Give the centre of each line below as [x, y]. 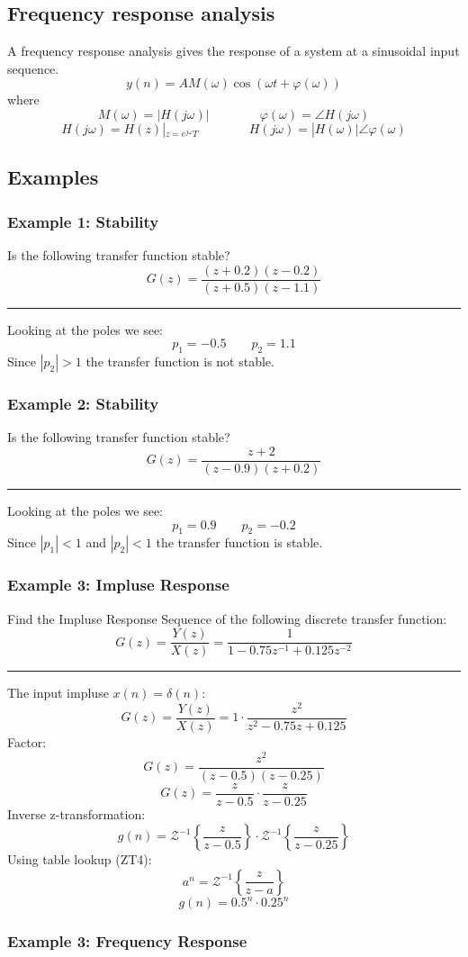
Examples [53, 177]
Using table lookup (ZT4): [80, 859]
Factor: [27, 741]
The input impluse [58, 693]
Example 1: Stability [83, 221]
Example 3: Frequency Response [127, 941]
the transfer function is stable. [239, 542]
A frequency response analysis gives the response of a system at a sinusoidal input [234, 51]
